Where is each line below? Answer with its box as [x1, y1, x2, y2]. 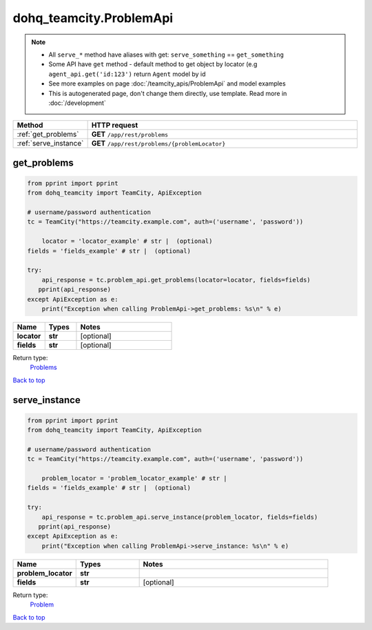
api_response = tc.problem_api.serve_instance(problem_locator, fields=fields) [41, 513, 318, 521]
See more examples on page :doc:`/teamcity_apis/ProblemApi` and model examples [48, 79, 286, 88]
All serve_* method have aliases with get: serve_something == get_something [48, 50, 284, 59]
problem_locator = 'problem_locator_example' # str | [41, 475, 227, 482]
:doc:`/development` [48, 99, 106, 107]
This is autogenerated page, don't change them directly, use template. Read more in [48, 89, 287, 97]
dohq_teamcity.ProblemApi [12, 10, 174, 26]
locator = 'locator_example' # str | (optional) [41, 237, 213, 245]
